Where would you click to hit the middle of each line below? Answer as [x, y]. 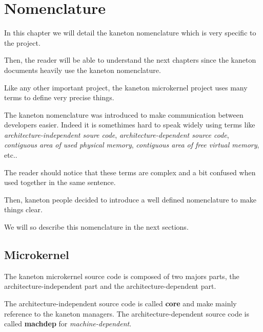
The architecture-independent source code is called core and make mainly [120, 303]
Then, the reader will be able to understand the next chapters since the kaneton [130, 60]
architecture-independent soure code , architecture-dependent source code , [117, 134]
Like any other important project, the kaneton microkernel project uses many [126, 87]
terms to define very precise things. [59, 97]
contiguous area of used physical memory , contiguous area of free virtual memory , [132, 145]
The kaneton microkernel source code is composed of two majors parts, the [122, 276]
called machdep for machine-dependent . [68, 324]
